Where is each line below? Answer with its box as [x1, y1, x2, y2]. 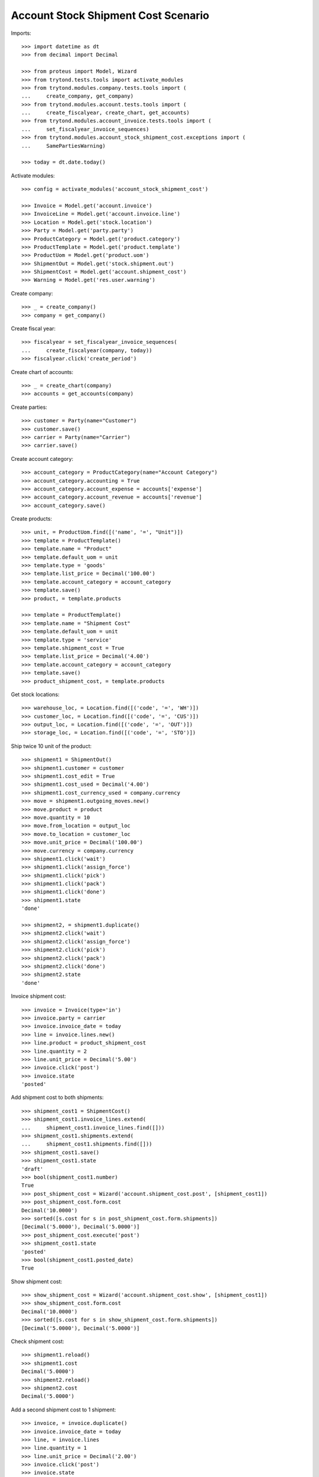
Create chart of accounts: [11, 368, 74, 375]
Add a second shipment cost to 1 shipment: [11, 1406, 116, 1413]
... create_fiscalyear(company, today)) [21, 347, 153, 354]
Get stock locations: [11, 691, 60, 698]
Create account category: [11, 455, 74, 462]
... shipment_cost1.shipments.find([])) [21, 1141, 153, 1147]
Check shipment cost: [11, 1338, 64, 1345]
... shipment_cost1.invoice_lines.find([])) [21, 1124, 165, 1131]
